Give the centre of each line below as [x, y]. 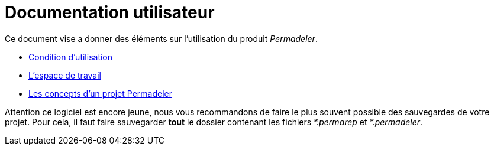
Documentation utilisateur [110, 12]
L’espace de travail [65, 75]
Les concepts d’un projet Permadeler [101, 93]
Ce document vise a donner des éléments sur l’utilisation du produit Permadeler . [161, 38]
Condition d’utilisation [71, 57]
